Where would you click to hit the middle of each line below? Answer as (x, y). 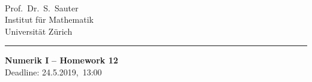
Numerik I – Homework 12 (61, 60)
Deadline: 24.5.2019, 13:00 (53, 72)
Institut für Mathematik (49, 19)
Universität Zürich (39, 31)
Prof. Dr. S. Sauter (42, 7)
